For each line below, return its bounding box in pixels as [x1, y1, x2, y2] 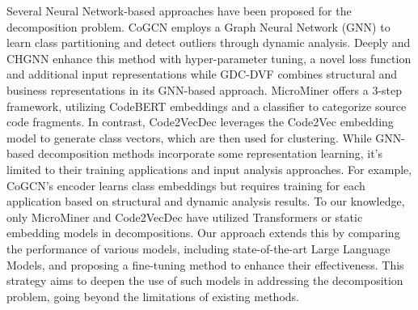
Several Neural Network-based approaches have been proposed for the [6, 2, 352, 19]
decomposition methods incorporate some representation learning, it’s [37, 145, 382, 162]
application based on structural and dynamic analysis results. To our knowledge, [6, 193, 405, 210]
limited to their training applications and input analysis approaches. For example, [6, 160, 412, 177]
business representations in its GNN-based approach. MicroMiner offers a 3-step [6, 81, 403, 98]
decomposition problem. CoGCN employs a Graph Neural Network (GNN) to [6, 18, 391, 35]
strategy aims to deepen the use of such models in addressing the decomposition [6, 272, 403, 289]
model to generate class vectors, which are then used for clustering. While [6, 129, 372, 146]
